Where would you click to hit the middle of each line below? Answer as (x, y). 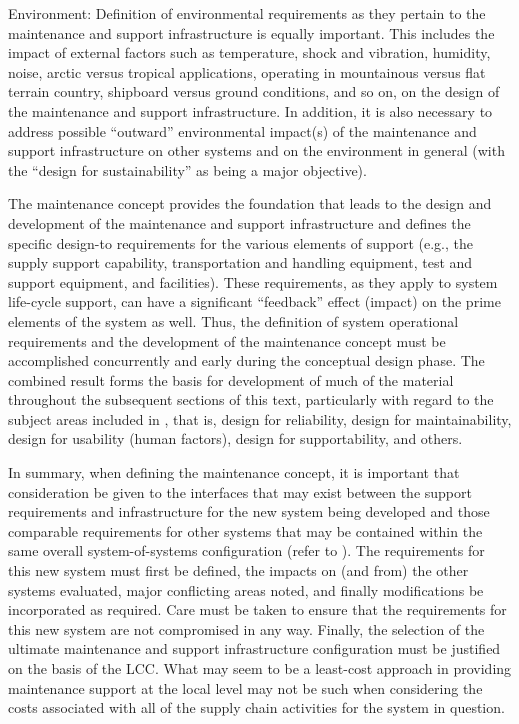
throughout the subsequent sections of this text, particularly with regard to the (251, 399)
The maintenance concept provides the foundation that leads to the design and (250, 203)
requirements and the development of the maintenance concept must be (227, 340)
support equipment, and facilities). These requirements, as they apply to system (253, 281)
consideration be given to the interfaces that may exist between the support (240, 491)
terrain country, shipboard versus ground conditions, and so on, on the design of (254, 91)
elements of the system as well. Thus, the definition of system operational (233, 320)
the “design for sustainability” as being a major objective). (187, 169)
